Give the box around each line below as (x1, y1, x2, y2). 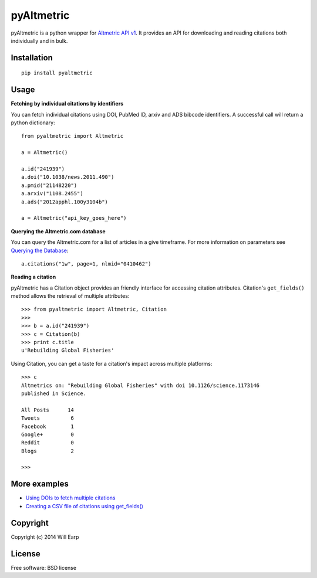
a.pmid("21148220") (21, 182, 77, 189)
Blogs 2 (21, 447, 75, 454)
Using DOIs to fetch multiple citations (25, 494, 116, 501)
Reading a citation (11, 273, 56, 281)
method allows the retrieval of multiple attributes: (11, 293, 130, 300)
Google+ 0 (21, 431, 75, 438)
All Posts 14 (21, 406, 75, 413)
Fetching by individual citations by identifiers (11, 100, 124, 107)
